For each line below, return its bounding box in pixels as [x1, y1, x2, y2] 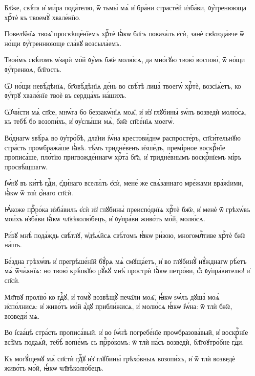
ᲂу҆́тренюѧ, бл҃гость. [4, 64, 62, 74]
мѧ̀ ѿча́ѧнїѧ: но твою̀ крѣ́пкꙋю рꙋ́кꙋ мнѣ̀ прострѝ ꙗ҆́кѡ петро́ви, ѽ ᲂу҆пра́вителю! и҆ [4, 265, 251, 276]
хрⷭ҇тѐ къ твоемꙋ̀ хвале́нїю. [4, 12, 81, 22]
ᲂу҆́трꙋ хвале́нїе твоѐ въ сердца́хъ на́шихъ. [4, 90, 127, 100]
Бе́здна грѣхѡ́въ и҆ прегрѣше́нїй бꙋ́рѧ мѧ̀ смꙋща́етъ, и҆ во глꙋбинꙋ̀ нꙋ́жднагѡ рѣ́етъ [4, 256, 247, 266]
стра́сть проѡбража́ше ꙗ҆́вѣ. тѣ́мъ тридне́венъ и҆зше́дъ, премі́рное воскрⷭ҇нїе [4, 142, 225, 152]
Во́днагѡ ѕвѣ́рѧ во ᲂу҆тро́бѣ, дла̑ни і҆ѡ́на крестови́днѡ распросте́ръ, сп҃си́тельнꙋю [4, 132, 241, 142]
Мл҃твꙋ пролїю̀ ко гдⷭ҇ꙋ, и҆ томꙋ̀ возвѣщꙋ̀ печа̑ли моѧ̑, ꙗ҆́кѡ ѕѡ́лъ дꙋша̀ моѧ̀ [4, 291, 220, 302]
